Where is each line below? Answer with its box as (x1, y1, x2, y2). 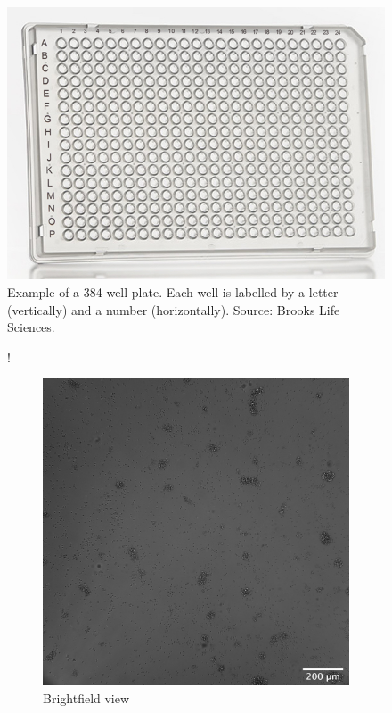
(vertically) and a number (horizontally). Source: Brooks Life (7, 300, 340, 319)
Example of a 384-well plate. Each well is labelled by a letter (7, 282, 339, 301)
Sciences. (7, 318, 55, 336)
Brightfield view (43, 688, 130, 707)
